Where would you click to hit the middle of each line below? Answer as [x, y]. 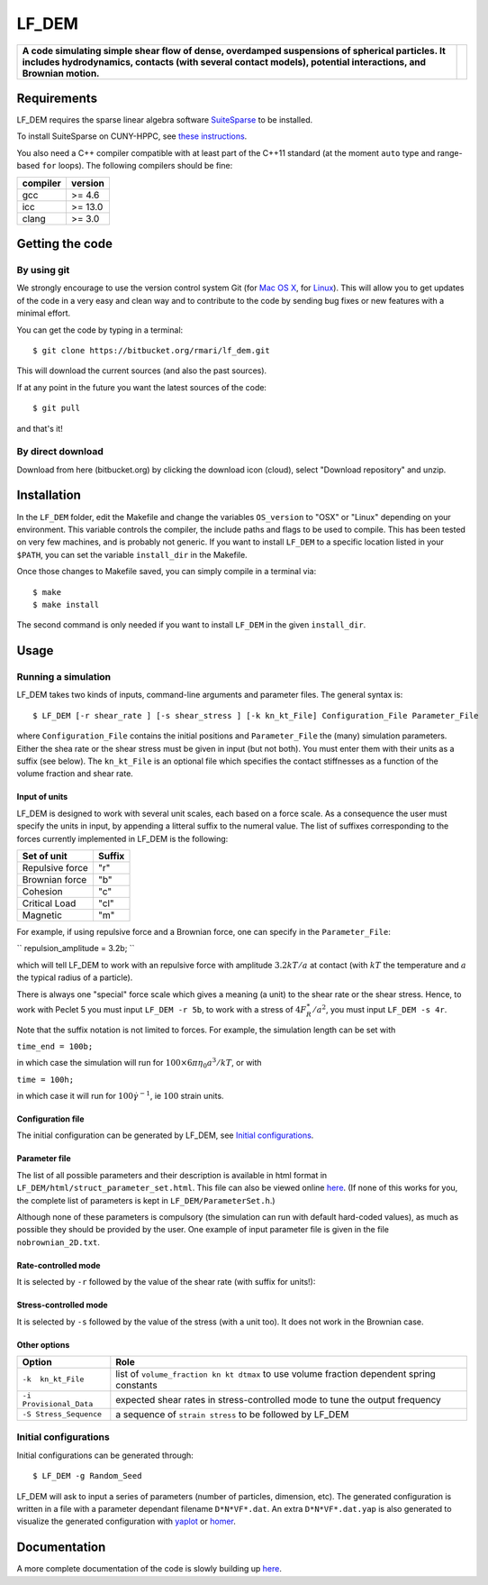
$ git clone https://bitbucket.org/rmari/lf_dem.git [151, 350]
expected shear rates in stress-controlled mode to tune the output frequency [278, 1399]
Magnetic [42, 915]
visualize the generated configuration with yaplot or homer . [126, 1521]
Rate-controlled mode [59, 1265]
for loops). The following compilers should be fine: [137, 166]
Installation [49, 495]
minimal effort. [44, 313]
